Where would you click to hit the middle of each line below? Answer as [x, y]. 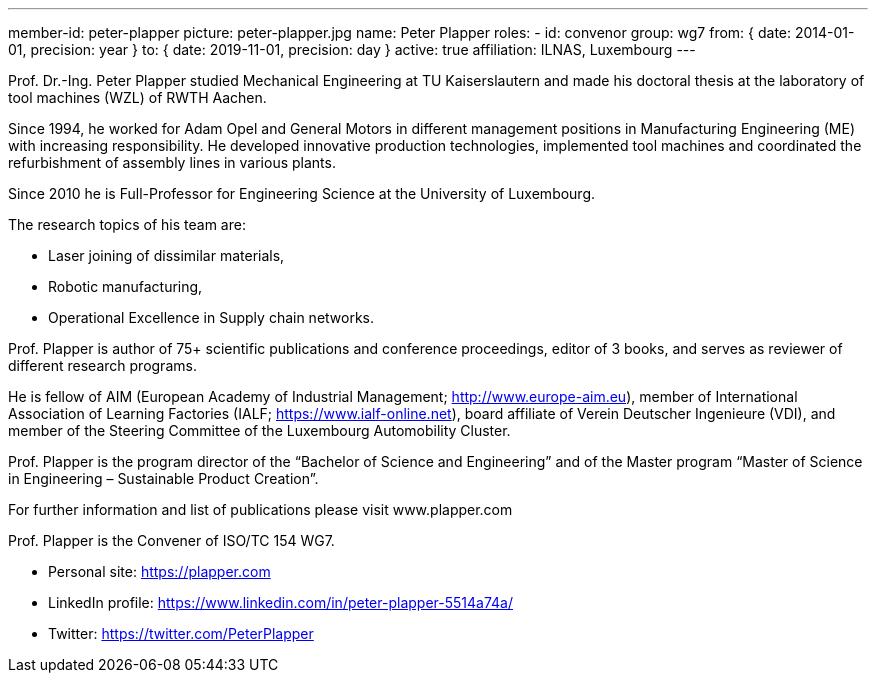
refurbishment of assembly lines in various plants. [172, 162]
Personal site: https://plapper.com [159, 571]
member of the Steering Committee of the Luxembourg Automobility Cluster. [259, 430]
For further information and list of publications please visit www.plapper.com [260, 509]
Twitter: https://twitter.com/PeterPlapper [181, 633]
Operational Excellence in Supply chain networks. [211, 317]
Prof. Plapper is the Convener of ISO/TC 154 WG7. [171, 540]
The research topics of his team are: [127, 224]
